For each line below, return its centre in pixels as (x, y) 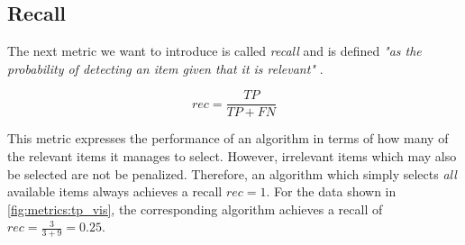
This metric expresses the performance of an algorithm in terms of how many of (228, 138)
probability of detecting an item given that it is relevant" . (165, 68)
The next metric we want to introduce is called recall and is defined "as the (214, 51)
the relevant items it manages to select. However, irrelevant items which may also (232, 156)
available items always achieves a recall (115, 191)
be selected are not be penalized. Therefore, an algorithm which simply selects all (232, 173)
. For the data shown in (331, 191)
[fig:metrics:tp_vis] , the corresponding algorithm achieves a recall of (195, 209)
